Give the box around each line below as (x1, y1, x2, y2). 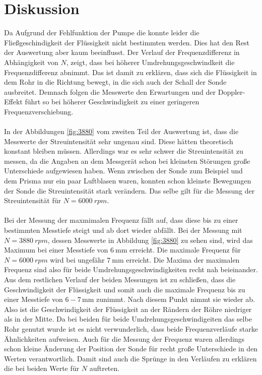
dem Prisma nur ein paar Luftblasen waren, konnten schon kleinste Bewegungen (4, 175, 251, 186)
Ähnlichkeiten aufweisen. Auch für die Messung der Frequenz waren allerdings (4, 333, 245, 344)
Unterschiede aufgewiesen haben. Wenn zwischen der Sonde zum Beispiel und (4, 165, 243, 176)
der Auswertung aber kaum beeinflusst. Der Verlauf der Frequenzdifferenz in (4, 47, 240, 57)
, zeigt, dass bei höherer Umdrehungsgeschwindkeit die (66, 56, 235, 67)
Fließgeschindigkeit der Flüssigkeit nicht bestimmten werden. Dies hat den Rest (4, 37, 250, 47)
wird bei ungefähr (50, 254, 105, 265)
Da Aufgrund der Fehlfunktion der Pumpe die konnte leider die (4, 27, 200, 38)
